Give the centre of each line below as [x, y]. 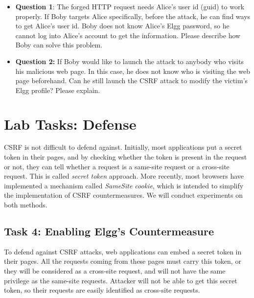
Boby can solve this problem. [59, 45]
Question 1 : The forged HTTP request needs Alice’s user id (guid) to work [130, 6]
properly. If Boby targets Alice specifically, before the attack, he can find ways [133, 16]
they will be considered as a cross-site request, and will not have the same [115, 271]
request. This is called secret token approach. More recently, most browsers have [124, 176]
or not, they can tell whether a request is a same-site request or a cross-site [117, 166]
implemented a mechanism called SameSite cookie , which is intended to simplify [124, 185]
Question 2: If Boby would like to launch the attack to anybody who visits [129, 61]
